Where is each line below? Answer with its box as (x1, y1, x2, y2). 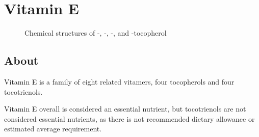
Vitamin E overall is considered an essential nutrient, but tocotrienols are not (4, 103, 246, 114)
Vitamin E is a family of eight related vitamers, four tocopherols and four (4, 76, 235, 87)
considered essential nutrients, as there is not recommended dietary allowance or (4, 113, 255, 124)
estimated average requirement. (4, 123, 102, 134)
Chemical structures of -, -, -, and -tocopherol (24, 28, 167, 38)
